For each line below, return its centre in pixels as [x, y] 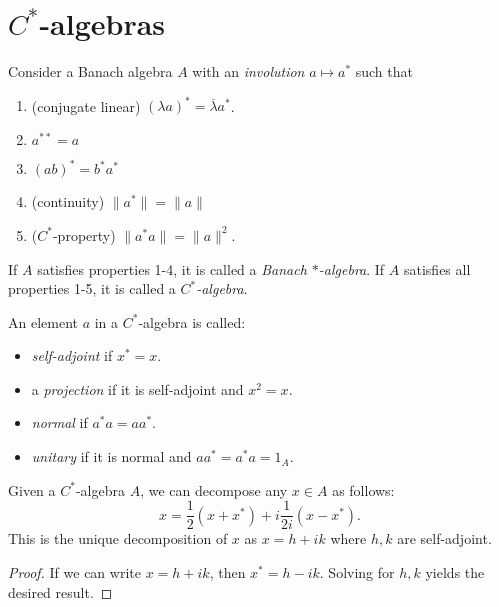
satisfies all [437, 268]
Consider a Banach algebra [90, 71]
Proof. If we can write [74, 571]
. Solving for [357, 571]
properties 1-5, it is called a [92, 288]
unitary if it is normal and [111, 456]
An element [43, 321]
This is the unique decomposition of [118, 538]
